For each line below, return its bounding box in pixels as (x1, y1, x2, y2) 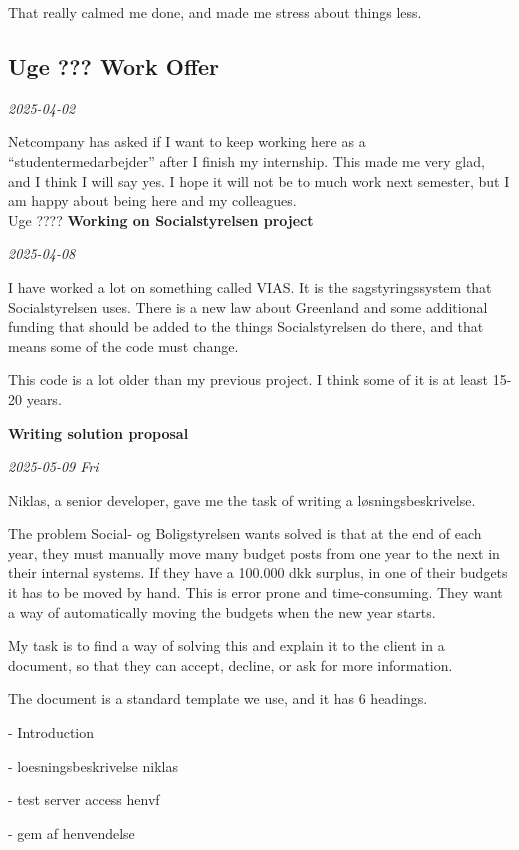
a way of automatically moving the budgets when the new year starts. (8, 601, 436, 622)
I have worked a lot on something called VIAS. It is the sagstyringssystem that (8, 276, 492, 297)
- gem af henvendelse (8, 822, 135, 843)
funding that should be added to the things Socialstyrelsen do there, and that (8, 316, 484, 337)
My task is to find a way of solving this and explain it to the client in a (8, 635, 445, 656)
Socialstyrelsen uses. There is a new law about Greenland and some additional (8, 296, 488, 317)
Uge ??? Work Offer (8, 50, 220, 81)
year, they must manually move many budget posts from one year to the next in (8, 542, 500, 563)
